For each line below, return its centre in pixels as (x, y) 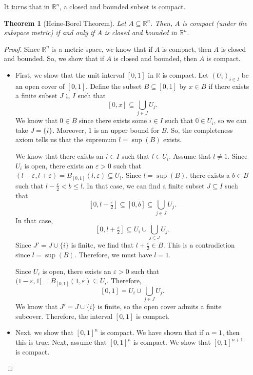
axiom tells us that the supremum (66, 139)
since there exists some (113, 120)
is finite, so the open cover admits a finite (160, 306)
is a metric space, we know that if (102, 49)
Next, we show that (44, 332)
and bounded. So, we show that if (54, 58)
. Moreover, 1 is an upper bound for (106, 130)
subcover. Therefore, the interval (64, 316)
